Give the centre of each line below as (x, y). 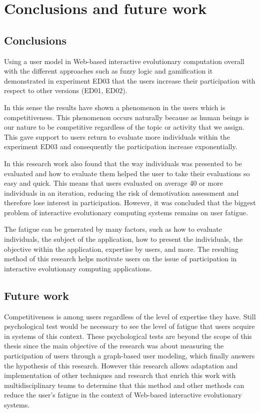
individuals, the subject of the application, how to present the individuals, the (123, 239)
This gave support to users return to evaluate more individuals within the (117, 136)
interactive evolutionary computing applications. (78, 268)
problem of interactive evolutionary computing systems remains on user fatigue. (126, 212)
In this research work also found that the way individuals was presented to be (123, 163)
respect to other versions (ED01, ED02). (66, 90)
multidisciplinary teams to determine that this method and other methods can (124, 385)
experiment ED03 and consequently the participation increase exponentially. (121, 146)
